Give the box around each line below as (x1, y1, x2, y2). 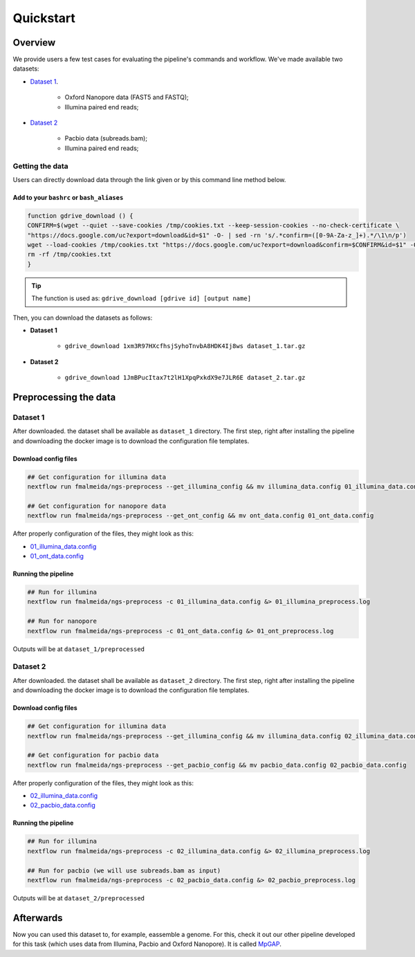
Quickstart (12, 10, 76, 26)
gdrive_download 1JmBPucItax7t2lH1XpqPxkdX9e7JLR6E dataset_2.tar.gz (64, 374, 306, 382)
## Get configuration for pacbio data (27, 751, 159, 759)
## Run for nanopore (27, 617, 97, 626)
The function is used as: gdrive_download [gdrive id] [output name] (31, 294, 252, 302)
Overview (12, 37, 56, 48)
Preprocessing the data (12, 392, 116, 403)
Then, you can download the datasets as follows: (12, 313, 153, 322)
